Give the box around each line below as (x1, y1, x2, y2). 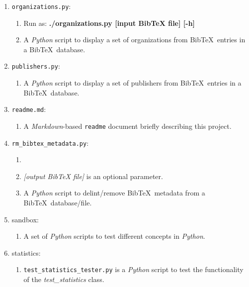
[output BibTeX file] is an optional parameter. (23, 171, 163, 181)
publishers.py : (11, 61, 60, 71)
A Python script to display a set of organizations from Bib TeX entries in (23, 34, 246, 45)
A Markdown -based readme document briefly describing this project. (23, 120, 232, 131)
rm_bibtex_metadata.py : (11, 137, 89, 148)
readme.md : (11, 104, 46, 114)
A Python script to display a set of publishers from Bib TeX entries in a (23, 78, 242, 88)
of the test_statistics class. (23, 274, 104, 285)
